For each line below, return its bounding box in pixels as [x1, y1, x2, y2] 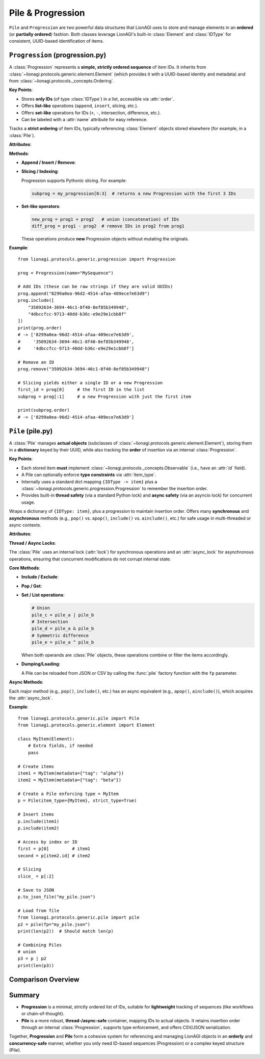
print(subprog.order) [18, 407, 70, 413]
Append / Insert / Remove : [21, 159, 76, 165]
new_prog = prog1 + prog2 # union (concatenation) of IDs [31, 216, 180, 222]
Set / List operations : [21, 592, 65, 598]
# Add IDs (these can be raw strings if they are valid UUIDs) [18, 284, 173, 290]
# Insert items [18, 812, 54, 817]
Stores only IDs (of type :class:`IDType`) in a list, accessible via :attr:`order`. [21, 96, 174, 102]
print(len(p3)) [18, 962, 54, 968]
